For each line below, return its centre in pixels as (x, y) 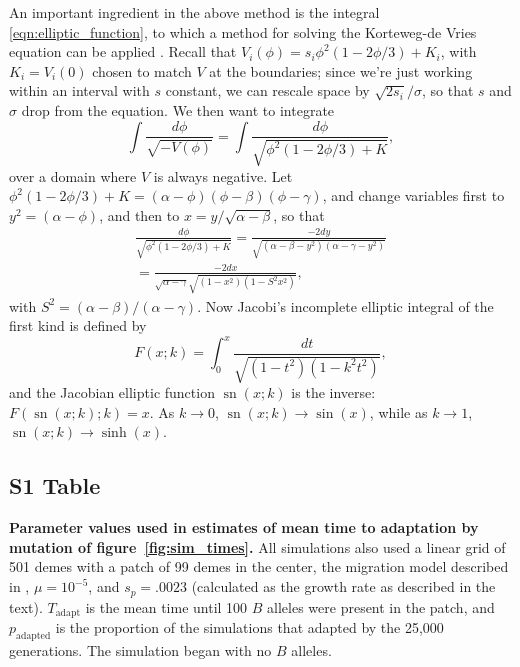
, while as (398, 411)
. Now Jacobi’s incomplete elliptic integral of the (345, 305)
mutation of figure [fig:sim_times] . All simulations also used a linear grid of (257, 546)
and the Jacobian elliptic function (112, 392)
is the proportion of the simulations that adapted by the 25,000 (249, 626)
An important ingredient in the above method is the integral (194, 12)
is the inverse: (333, 392)
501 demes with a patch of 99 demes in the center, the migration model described (259, 566)
